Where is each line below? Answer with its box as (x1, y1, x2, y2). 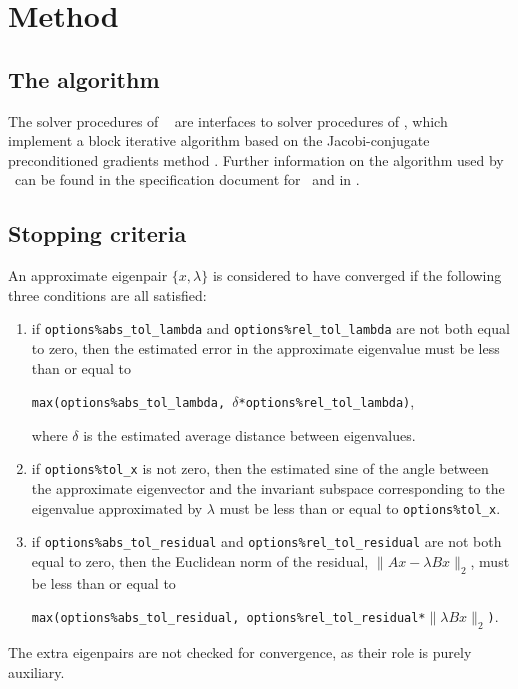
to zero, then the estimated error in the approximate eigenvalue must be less (31, 338, 500, 358)
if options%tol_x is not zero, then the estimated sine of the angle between (31, 458, 489, 479)
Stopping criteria (8, 218, 187, 249)
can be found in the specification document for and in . (14, 169, 360, 190)
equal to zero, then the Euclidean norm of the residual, (31, 551, 369, 571)
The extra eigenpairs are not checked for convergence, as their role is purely (8, 642, 472, 663)
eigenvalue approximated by (31, 497, 203, 518)
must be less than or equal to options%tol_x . (219, 497, 501, 518)
